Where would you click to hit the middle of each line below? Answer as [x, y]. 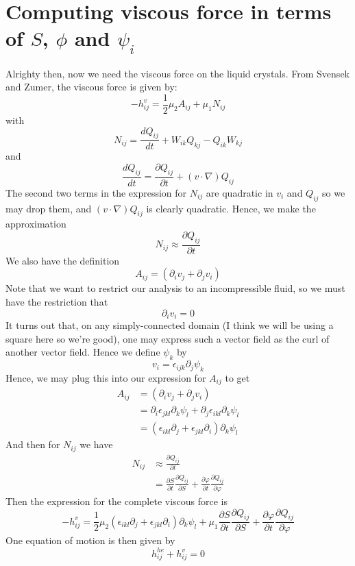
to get [237, 377]
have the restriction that [57, 302]
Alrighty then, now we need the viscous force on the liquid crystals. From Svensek [177, 73]
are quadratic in [240, 192]
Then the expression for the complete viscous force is [117, 501]
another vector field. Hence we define [83, 352]
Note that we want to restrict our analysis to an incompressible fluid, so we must [175, 288]
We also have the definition [63, 260]
